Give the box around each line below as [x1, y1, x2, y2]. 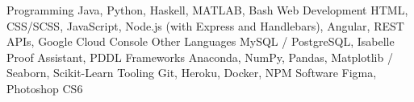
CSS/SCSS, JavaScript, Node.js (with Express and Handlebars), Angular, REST [6, 17, 404, 34]
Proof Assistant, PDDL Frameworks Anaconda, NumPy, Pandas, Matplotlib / [6, 48, 393, 65]
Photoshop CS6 [6, 80, 83, 96]
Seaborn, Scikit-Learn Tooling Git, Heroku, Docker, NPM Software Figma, [6, 64, 377, 81]
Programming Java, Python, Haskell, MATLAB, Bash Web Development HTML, [6, 2, 408, 18]
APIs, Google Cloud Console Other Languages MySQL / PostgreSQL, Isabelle [6, 33, 395, 50]
